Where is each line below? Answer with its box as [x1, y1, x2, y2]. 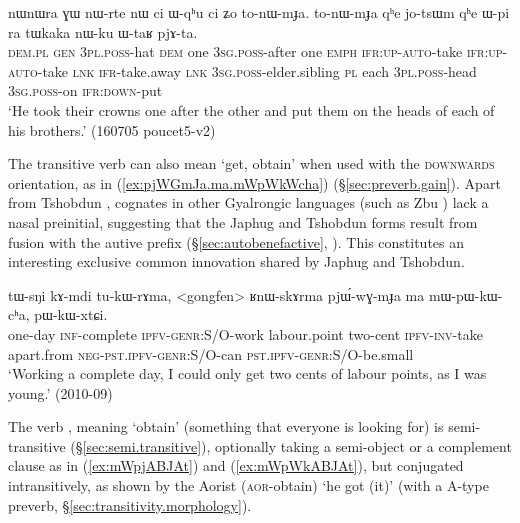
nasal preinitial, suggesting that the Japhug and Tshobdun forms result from [8, 211, 478, 232]
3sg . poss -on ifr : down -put [8, 80, 163, 101]
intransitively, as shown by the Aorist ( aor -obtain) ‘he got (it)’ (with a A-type [8, 475, 489, 496]
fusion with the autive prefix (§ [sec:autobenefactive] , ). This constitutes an [8, 231, 465, 252]
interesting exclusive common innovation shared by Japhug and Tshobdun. [8, 251, 465, 272]
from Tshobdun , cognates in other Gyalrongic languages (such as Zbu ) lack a [8, 192, 489, 213]
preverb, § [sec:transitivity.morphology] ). [8, 494, 252, 515]
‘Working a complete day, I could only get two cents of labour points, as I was [8, 363, 487, 384]
